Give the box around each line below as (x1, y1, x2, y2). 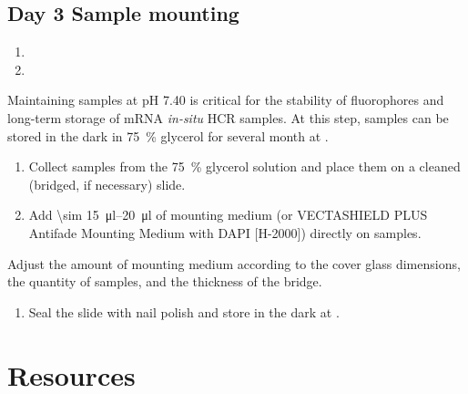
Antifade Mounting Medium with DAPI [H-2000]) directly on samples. (28, 223, 422, 242)
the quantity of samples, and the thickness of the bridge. (7, 272, 322, 291)
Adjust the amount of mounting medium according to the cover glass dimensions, (7, 254, 461, 273)
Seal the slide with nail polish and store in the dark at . (28, 302, 340, 321)
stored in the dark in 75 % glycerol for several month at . (7, 126, 329, 145)
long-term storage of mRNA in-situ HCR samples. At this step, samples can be (7, 108, 449, 127)
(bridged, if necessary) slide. (28, 174, 186, 193)
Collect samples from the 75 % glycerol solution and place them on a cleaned (28, 157, 461, 176)
